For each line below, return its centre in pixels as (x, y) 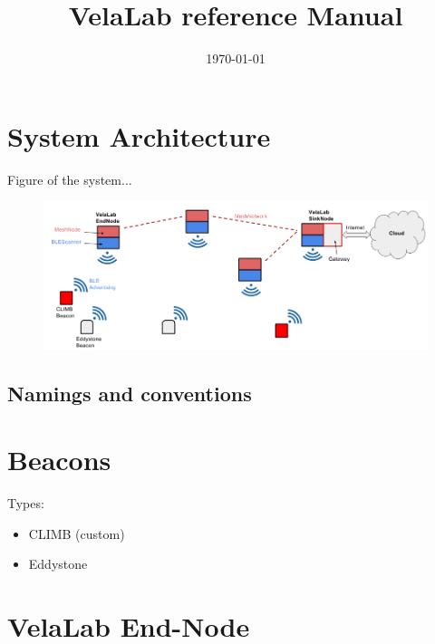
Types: (26, 503)
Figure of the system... (70, 179)
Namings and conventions (130, 393)
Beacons (59, 460)
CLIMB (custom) (77, 533)
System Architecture (139, 135)
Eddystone (58, 564)
